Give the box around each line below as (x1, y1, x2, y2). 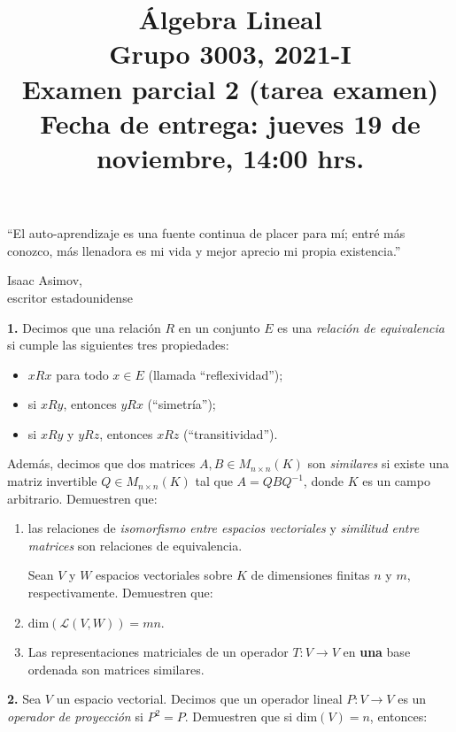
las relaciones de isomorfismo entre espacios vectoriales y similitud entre (27, 519, 420, 537)
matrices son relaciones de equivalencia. (27, 536, 243, 554)
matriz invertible (7, 472, 97, 490)
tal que (195, 472, 233, 490)
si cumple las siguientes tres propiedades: (7, 335, 229, 354)
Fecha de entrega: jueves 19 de (40, 104, 421, 141)
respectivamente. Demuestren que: (27, 583, 213, 602)
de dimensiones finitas (251, 566, 370, 584)
